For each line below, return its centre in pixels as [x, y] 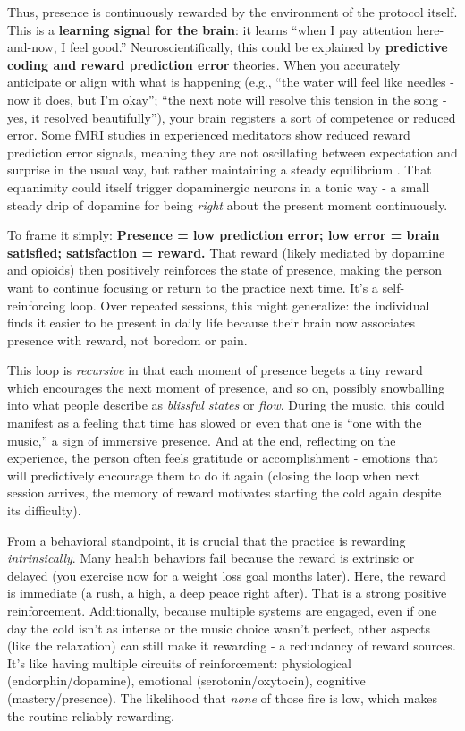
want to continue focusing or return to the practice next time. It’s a [193, 287]
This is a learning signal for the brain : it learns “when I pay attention [210, 29]
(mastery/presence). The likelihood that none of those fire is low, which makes [222, 697]
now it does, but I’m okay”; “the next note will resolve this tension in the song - [227, 99]
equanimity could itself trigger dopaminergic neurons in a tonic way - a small [219, 187]
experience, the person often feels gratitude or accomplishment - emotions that [223, 458]
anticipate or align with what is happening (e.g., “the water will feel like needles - [231, 82]
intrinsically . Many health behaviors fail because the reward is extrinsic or [211, 558]
